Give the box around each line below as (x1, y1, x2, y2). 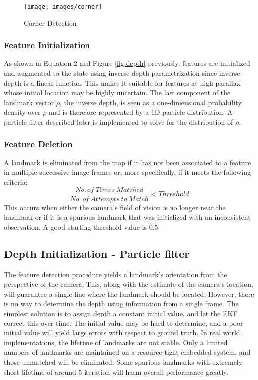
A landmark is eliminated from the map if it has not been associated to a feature (4, 157, 251, 167)
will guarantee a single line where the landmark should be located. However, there (4, 288, 254, 299)
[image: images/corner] (24, 3, 102, 10)
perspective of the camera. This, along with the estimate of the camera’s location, (4, 279, 253, 289)
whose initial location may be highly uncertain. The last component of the (4, 87, 231, 98)
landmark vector (4, 97, 54, 107)
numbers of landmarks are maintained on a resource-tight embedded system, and (4, 347, 251, 357)
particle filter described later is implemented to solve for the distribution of (4, 117, 233, 127)
